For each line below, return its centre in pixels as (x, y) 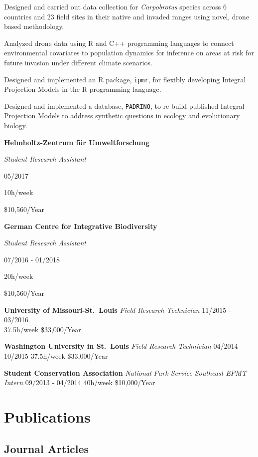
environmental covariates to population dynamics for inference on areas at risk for (129, 53)
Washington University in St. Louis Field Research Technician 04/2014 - (123, 346)
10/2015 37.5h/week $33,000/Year (56, 355)
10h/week (19, 192)
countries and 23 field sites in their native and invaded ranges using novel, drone (127, 16)
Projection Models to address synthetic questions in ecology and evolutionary (122, 115)
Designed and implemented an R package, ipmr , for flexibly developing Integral (125, 79)
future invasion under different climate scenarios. (78, 62)
